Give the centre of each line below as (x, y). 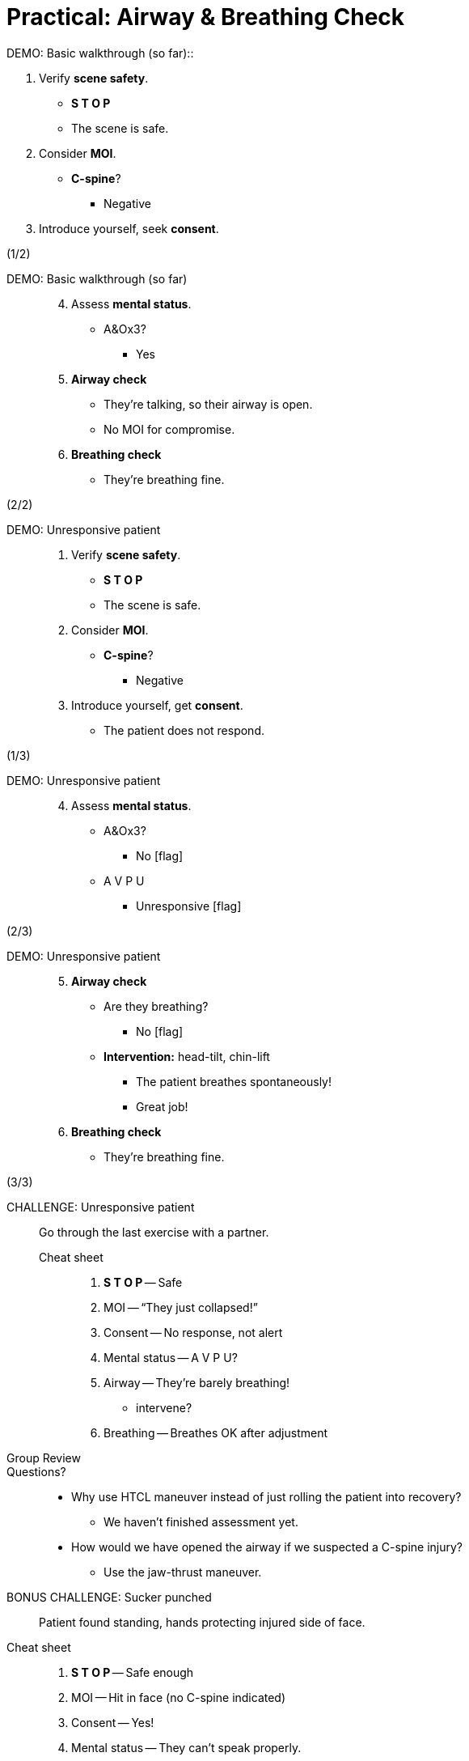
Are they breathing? (156, 1006)
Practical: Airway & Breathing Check (206, 17)
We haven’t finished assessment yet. (201, 1521)
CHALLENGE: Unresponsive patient (101, 1207)
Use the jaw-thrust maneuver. (183, 1572)
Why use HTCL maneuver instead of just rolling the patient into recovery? (266, 1496)
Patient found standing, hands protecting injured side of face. (202, 1622)
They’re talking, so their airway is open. (208, 404)
